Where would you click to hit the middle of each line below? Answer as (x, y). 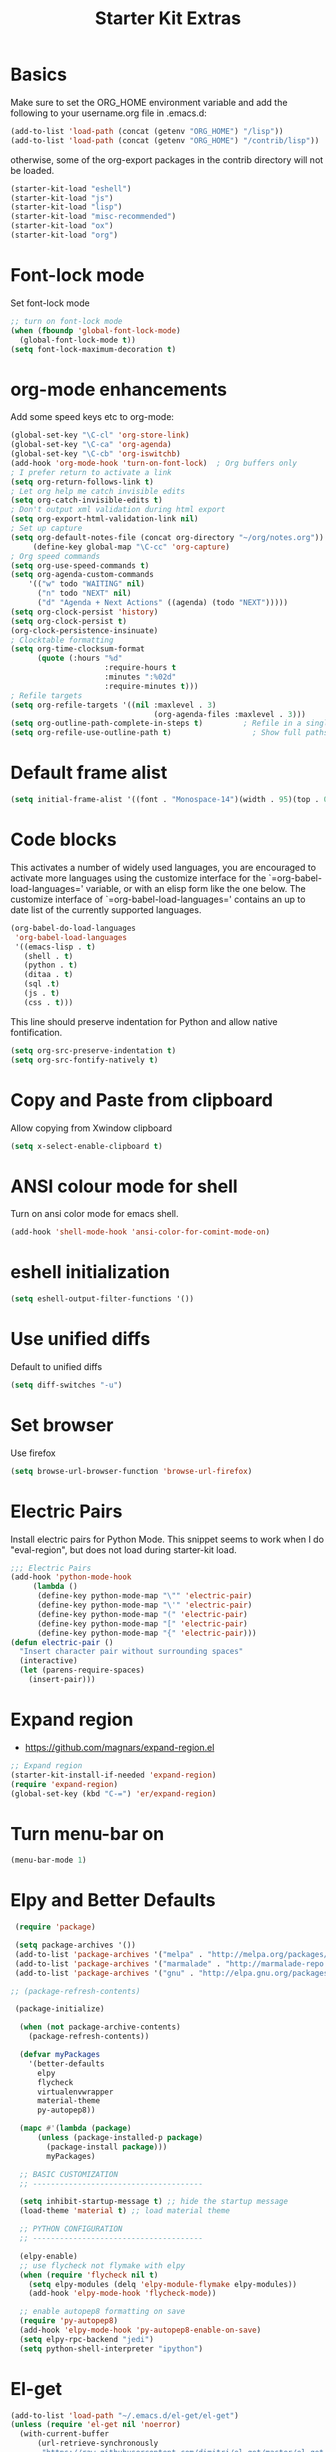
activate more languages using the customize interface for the (138, 878)
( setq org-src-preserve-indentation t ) (93, 1050)
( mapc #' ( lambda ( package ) (75, 2128)
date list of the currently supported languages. (106, 909)
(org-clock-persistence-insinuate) (84, 630)
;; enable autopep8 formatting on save (102, 2312)
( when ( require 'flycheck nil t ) (89, 2275)
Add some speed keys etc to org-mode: (92, 417)
